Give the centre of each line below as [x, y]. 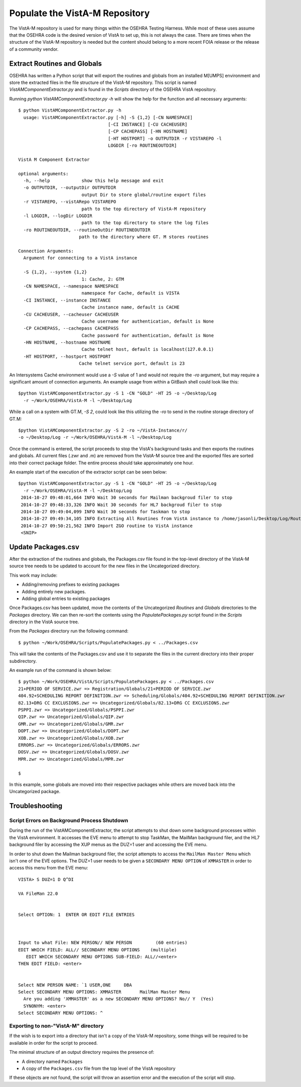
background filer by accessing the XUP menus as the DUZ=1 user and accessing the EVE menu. [108, 845]
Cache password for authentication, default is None [148, 335]
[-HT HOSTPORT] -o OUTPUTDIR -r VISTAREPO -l [165, 138]
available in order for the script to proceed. [53, 1043]
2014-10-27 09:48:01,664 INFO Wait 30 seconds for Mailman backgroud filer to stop [127, 498]
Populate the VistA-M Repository [80, 13]
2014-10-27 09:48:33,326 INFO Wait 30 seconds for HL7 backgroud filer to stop [121, 505]
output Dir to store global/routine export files [144, 194]
